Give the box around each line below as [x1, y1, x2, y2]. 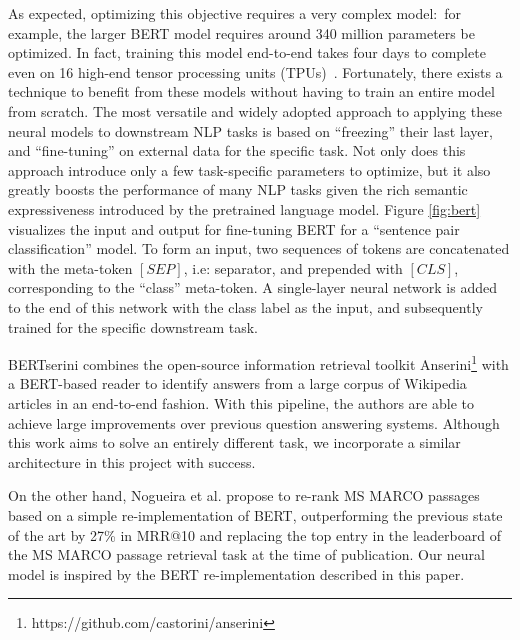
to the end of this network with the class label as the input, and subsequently [8, 296, 483, 317]
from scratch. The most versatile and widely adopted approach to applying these [8, 100, 502, 121]
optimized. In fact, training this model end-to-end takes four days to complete [8, 42, 486, 63]
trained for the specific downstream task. [8, 316, 259, 337]
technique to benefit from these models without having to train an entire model [8, 81, 495, 102]
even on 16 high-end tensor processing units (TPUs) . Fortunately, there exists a [8, 61, 503, 82]
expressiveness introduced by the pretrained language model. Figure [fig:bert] [8, 198, 481, 219]
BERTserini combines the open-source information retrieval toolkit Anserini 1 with [8, 351, 509, 374]
